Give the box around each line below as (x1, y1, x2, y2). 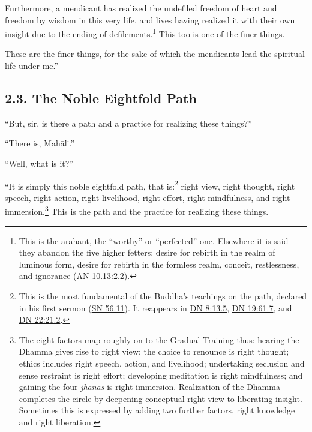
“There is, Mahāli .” (5, 137, 75, 149)
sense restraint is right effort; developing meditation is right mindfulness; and (19, 368, 303, 381)
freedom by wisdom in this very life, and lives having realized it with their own (5, 13, 295, 26)
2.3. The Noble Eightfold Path (5, 89, 197, 107)
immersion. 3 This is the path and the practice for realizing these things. (5, 203, 269, 218)
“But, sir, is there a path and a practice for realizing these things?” (5, 116, 252, 129)
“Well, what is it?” (5, 157, 74, 170)
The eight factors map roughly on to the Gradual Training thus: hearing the (19, 333, 299, 346)
